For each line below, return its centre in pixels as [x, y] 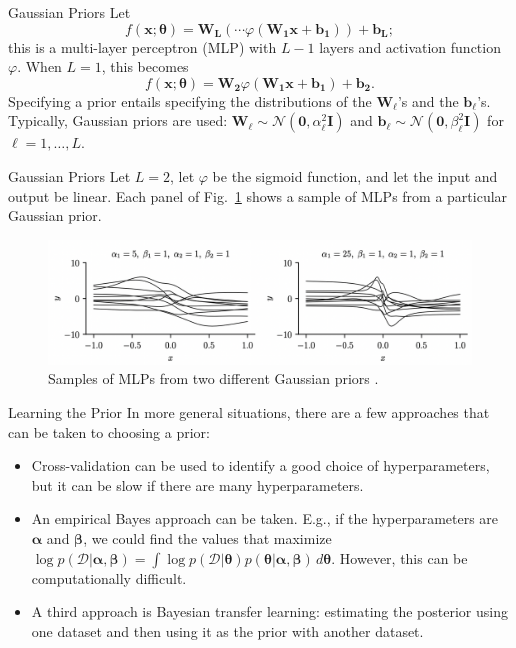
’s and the [428, 100]
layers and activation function [410, 46]
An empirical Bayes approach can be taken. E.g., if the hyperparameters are [265, 518]
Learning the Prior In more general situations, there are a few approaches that [249, 411]
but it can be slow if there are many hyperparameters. [197, 484]
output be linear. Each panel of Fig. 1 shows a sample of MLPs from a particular [258, 195]
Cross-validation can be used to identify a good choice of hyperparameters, [260, 465]
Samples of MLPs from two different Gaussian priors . [213, 378]
